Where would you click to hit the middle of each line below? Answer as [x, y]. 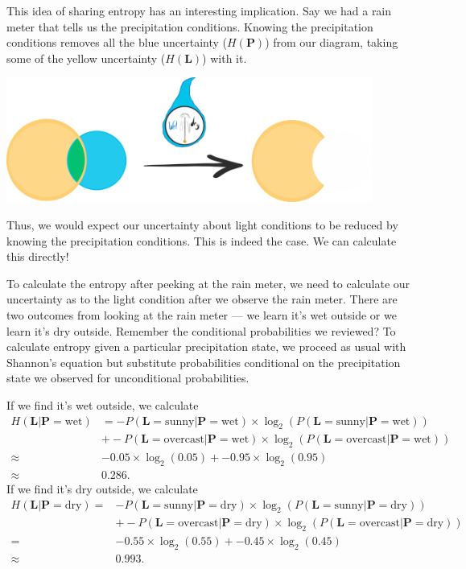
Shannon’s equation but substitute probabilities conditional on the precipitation [204, 362]
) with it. [225, 58]
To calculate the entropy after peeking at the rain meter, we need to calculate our [208, 283]
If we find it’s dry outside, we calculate [102, 489]
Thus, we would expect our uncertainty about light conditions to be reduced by [202, 225]
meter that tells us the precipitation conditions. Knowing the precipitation [190, 26]
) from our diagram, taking [332, 42]
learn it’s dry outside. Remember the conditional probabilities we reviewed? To [201, 330]
